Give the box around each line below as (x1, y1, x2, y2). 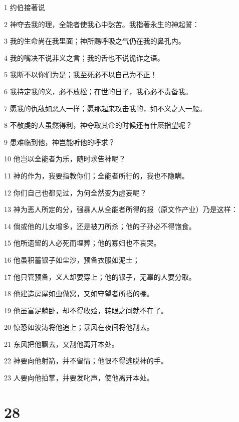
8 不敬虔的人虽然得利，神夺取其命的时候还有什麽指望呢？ (4, 120, 192, 130)
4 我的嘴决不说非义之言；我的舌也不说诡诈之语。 (4, 52, 164, 63)
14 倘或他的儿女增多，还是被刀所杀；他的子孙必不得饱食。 (4, 221, 196, 231)
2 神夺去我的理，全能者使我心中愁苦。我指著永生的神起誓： (4, 19, 199, 29)
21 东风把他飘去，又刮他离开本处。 (4, 338, 119, 349)
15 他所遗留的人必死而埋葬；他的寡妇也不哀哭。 (4, 238, 161, 248)
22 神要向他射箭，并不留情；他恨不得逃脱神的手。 (4, 355, 168, 366)
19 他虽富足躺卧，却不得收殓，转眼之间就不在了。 (4, 305, 168, 315)
